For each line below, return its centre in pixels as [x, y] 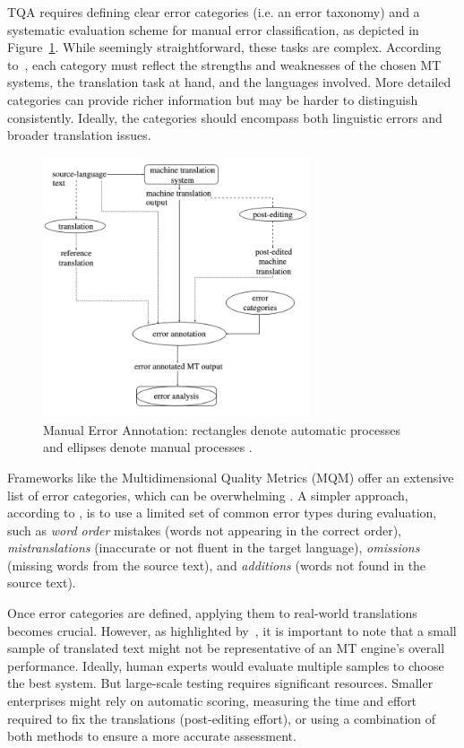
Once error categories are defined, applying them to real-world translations [212, 613]
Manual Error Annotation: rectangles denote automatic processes [222, 429]
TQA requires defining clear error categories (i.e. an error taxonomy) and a [214, 12]
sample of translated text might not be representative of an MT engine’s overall [226, 648]
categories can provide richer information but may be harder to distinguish [213, 99]
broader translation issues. [79, 135]
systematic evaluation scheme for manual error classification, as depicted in [213, 29]
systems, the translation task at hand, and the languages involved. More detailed [229, 82]
